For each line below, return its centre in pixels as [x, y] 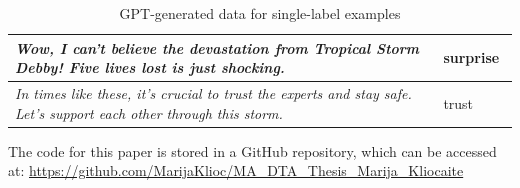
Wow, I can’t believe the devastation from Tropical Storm [217, 47]
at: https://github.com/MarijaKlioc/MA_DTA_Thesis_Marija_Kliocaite [236, 170]
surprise [471, 57]
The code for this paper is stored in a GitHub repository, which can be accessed [252, 150]
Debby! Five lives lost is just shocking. [150, 67]
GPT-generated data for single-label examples [260, 13]
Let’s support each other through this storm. [149, 112]
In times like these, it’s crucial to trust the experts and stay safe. [213, 93]
